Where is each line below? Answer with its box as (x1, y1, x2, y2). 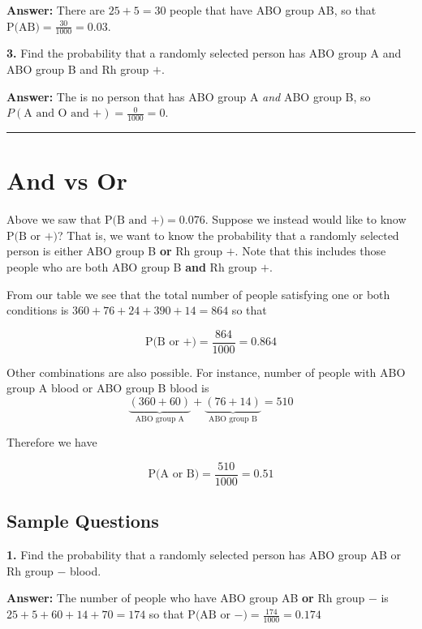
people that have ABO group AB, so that (170, 2, 377, 18)
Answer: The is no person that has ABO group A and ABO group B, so (6, 88, 371, 105)
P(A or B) (148, 469, 200, 481)
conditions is (6, 302, 69, 319)
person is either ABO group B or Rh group (6, 242, 223, 259)
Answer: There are (6, 2, 105, 18)
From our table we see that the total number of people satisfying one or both (6, 285, 390, 302)
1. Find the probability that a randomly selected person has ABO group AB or (6, 546, 402, 563)
